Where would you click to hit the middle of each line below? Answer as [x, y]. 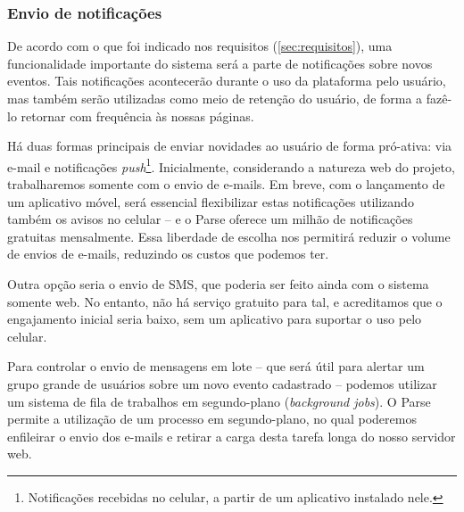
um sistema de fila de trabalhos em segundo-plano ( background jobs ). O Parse [219, 401]
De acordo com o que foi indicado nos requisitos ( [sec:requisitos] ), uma [200, 46]
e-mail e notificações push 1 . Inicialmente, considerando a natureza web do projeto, [231, 165]
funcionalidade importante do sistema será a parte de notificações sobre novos [220, 63]
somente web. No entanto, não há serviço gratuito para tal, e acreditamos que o [225, 301]
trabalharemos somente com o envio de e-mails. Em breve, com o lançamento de [226, 184]
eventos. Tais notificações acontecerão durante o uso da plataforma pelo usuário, [227, 81]
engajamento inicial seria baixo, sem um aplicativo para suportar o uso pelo [215, 319]
